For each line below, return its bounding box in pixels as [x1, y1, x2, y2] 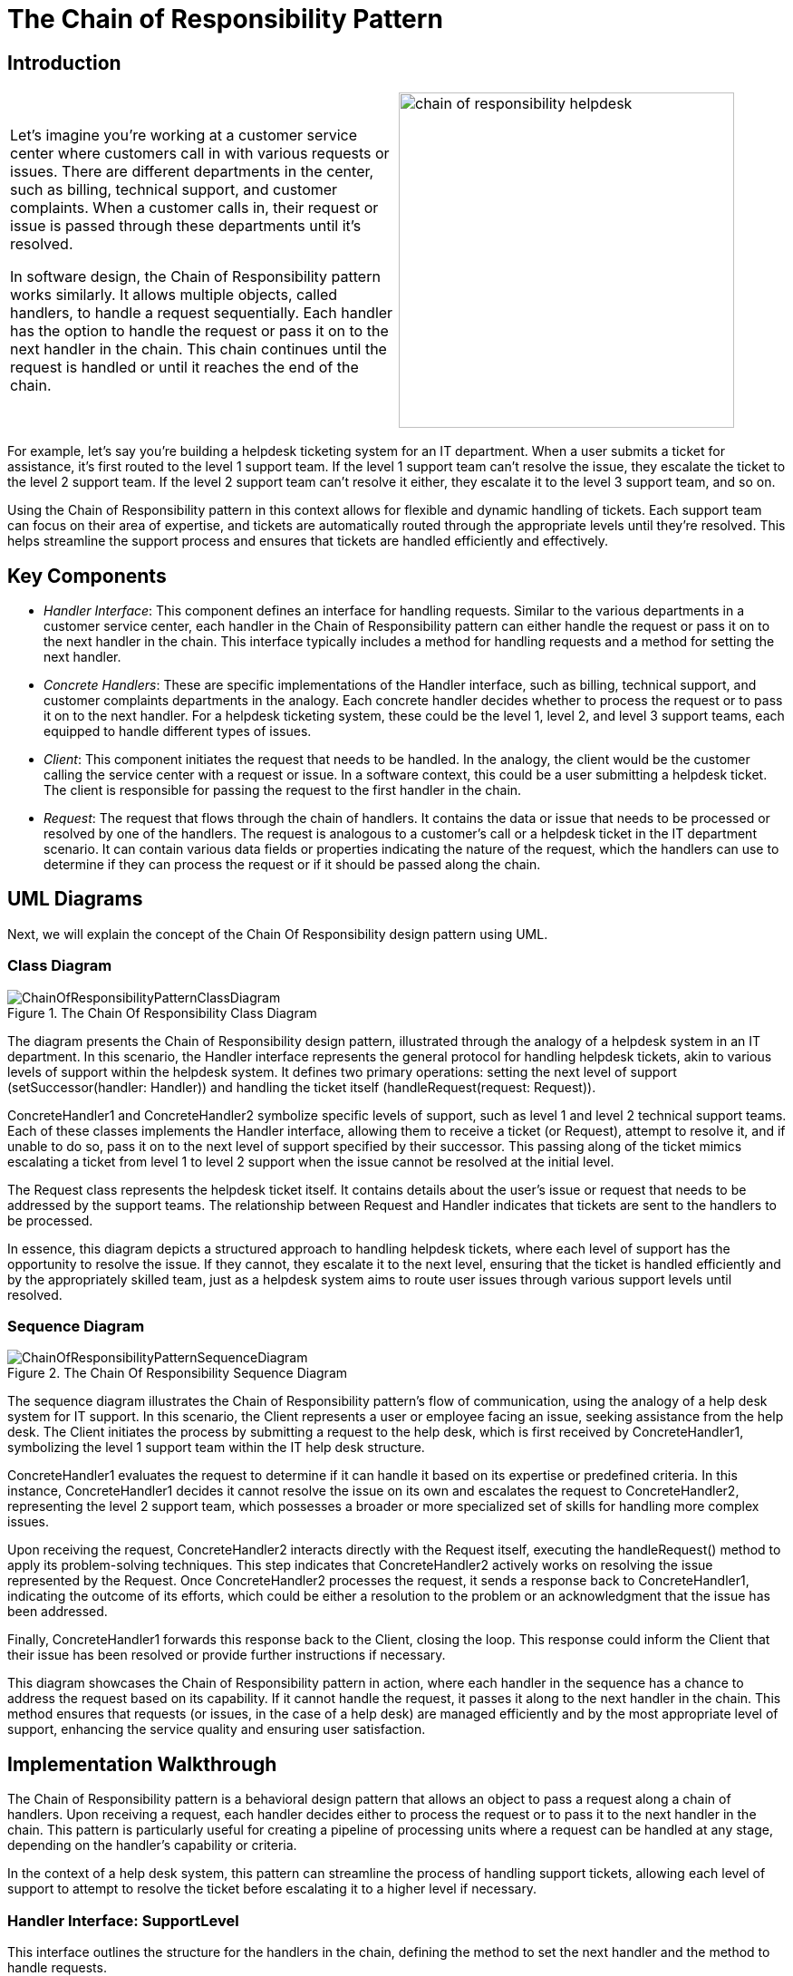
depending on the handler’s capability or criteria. [7, 1837, 297, 1854]
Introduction [7, 51, 121, 74]
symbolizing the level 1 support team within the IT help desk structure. [7, 1439, 425, 1456]
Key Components [7, 564, 167, 587]
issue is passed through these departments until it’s [10, 217, 362, 236]
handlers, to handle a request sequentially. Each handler [10, 304, 393, 323]
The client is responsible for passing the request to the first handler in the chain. [44, 782, 522, 799]
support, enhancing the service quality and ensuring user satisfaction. [7, 1721, 426, 1738]
